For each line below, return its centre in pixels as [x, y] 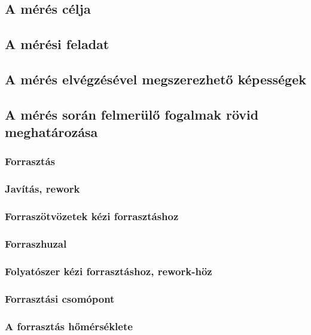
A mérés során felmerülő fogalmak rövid [132, 114]
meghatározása [51, 132]
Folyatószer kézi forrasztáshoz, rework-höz [109, 271]
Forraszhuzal [36, 243]
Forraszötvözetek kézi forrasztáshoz [92, 216]
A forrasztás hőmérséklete [69, 326]
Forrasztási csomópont [60, 298]
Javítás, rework [42, 189]
